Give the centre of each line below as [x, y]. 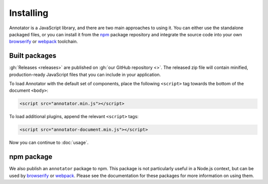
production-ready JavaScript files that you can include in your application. [85, 74]
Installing [29, 13]
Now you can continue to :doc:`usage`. [49, 143]
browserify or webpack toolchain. [43, 42]
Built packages [33, 56]
